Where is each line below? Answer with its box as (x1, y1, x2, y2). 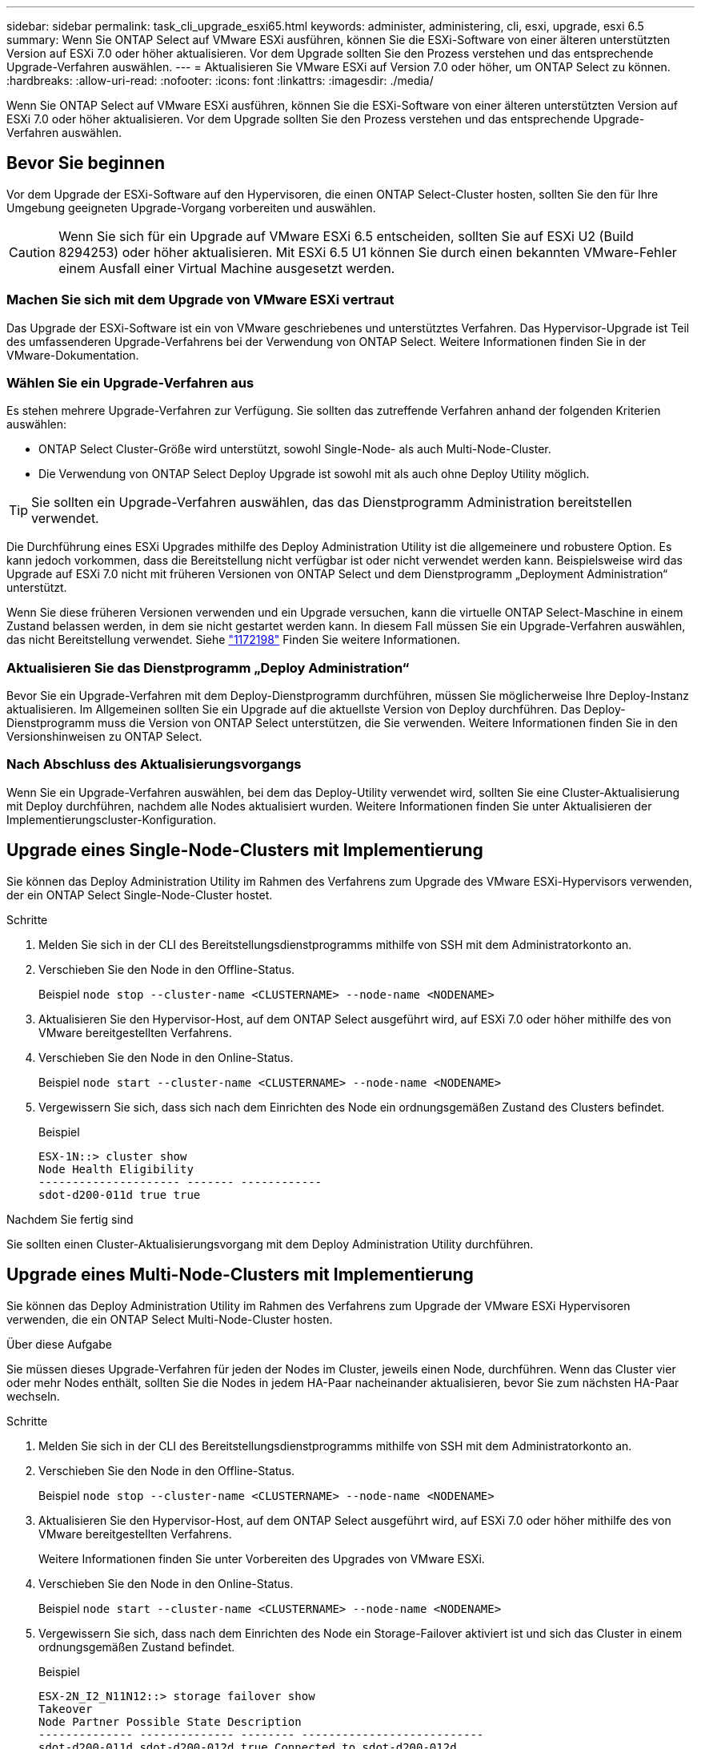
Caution (9, 243, 56, 260)
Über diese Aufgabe (6, 1337, 112, 1351)
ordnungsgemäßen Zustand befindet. (38, 1639, 235, 1654)
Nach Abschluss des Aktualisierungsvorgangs (6, 756, 302, 773)
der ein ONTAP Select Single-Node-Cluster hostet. (6, 887, 273, 902)
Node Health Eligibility (38, 1162, 194, 1176)
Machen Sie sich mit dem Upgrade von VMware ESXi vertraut (6, 291, 395, 308)
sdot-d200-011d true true (38, 1188, 201, 1201)
